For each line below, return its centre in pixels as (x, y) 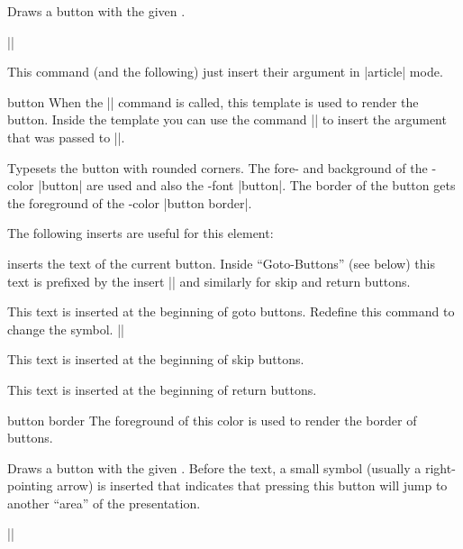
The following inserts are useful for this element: (141, 233)
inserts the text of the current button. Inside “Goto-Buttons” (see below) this (221, 263)
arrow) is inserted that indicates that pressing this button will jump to (252, 485)
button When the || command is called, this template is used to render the (213, 101)
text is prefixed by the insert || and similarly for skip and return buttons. (209, 281)
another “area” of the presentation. (104, 503)
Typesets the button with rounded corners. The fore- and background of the (218, 167)
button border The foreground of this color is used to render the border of (212, 420)
